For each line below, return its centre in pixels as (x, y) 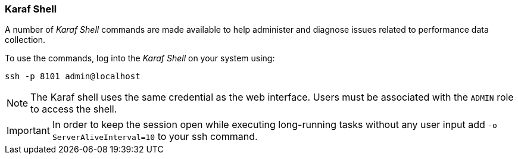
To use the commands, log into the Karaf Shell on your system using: (140, 58)
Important (28, 131)
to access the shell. (74, 109)
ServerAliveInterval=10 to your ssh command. (155, 137)
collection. (25, 40)
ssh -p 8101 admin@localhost (73, 77)
